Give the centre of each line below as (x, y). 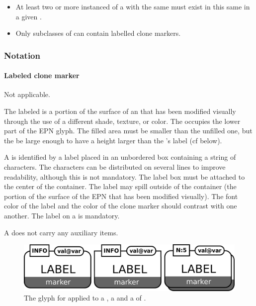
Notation (22, 55)
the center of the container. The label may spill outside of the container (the (120, 186)
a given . (29, 16)
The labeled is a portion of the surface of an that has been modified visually (120, 111)
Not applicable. (27, 94)
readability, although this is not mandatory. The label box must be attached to (125, 176)
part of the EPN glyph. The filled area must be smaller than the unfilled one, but (128, 131)
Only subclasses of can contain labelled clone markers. (98, 33)
